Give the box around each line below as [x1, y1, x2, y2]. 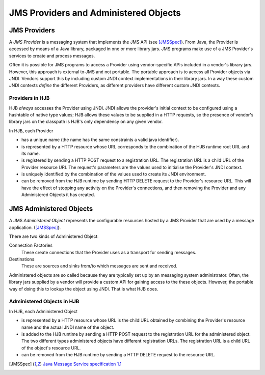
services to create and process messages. [9, 53, 95, 58]
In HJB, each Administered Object [9, 308, 78, 314]
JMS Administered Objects [9, 204, 93, 213]
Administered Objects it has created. [21, 192, 95, 198]
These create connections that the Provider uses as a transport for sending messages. [21, 249, 196, 255]
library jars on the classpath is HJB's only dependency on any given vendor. [9, 118, 163, 125]
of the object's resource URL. [21, 345, 81, 351]
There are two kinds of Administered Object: [9, 233, 99, 239]
